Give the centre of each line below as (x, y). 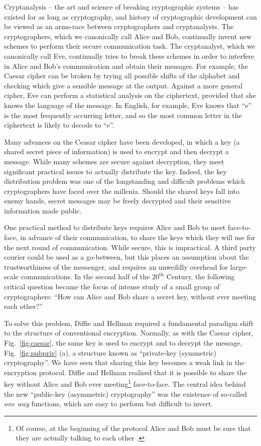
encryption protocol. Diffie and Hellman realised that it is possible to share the (125, 372)
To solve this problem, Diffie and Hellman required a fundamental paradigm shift (129, 323)
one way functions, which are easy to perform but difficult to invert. (109, 404)
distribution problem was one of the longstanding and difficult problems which (124, 181)
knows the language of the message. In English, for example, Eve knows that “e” (128, 105)
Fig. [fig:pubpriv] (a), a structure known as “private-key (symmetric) (110, 352)
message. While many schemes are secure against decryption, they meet (114, 161)
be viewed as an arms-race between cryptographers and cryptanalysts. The (119, 26)
